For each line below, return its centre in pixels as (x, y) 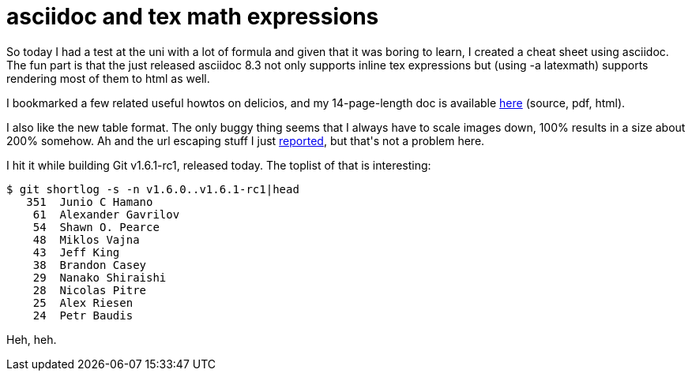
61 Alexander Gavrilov (106, 214)
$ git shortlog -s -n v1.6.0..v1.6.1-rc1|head (153, 189)
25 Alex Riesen (83, 302)
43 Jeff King (76, 252)
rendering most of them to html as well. (108, 78)
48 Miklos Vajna (86, 239)
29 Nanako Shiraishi (100, 277)
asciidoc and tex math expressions (193, 17)
